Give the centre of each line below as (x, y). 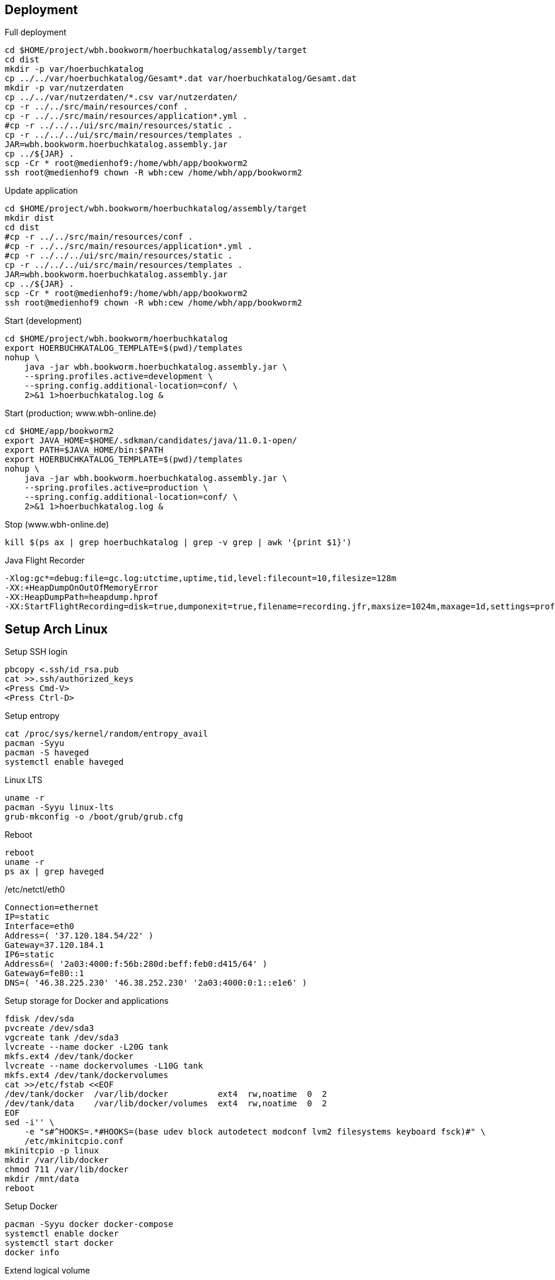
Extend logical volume (47, 1271)
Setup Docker (31, 1206)
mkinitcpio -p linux (52, 1151)
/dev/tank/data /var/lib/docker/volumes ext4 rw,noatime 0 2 (166, 1104)
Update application (41, 191)
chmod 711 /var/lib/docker (67, 1170)
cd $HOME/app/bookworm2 (59, 431)
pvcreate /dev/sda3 (49, 1028)
